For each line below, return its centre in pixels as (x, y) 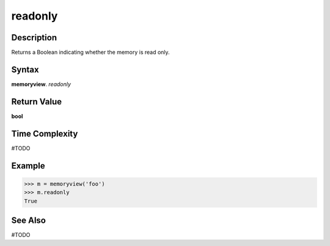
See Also (28, 220)
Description (34, 38)
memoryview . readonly (41, 84)
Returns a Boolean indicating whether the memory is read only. (91, 52)
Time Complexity (45, 133)
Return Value (37, 102)
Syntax (25, 69)
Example (28, 166)
